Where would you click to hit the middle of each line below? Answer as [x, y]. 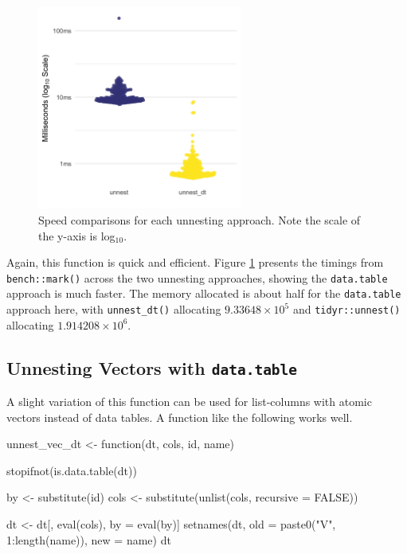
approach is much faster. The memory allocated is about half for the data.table [204, 293]
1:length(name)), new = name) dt [89, 539]
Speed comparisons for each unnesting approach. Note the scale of [200, 219]
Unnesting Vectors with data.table [152, 367]
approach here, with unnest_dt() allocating [114, 309]
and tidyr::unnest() [346, 309]
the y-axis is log [77, 235]
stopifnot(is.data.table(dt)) [72, 470]
